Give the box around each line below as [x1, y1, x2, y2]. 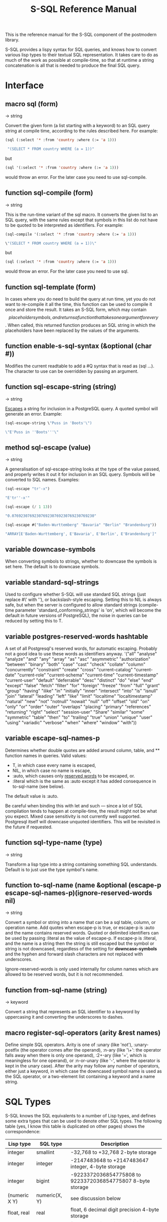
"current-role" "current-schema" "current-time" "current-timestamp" [17, 672, 159, 678]
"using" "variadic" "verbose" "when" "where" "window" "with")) [5, 719, 137, 726]
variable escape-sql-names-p [5, 734, 100, 743]
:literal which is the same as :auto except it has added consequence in [12, 778, 157, 784]
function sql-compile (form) [5, 188, 93, 197]
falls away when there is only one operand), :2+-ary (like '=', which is [5, 1053, 147, 1058]
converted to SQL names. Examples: [5, 477, 80, 483]
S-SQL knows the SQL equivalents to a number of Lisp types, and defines [5, 1112, 156, 1118]
